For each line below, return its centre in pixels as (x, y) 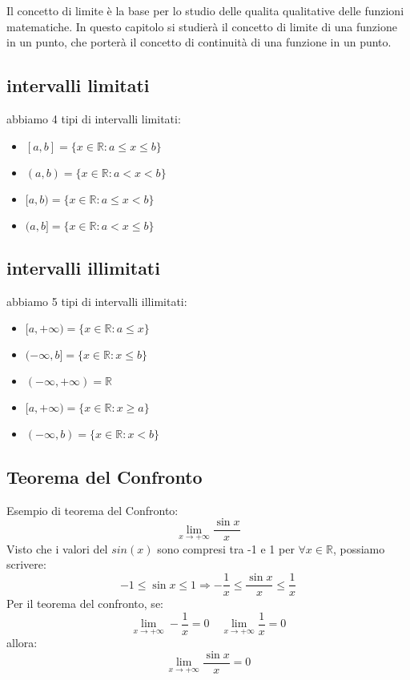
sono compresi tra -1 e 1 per (226, 548)
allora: (22, 643)
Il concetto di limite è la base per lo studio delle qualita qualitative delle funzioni (205, 10)
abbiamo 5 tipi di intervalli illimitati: (97, 301)
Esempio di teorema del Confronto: (92, 510)
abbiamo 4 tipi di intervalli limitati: (94, 118)
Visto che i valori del (57, 548)
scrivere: (26, 564)
